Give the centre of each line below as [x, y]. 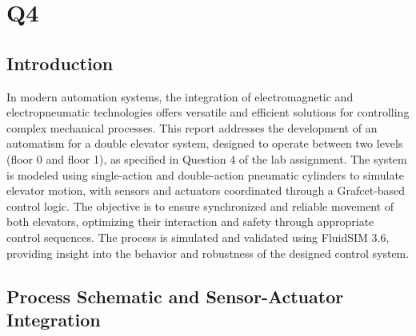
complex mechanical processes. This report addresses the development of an [192, 127]
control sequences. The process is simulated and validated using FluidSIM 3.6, [198, 237]
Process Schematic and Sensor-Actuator [175, 296]
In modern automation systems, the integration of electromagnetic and [180, 96]
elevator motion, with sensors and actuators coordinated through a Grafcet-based [206, 190]
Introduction [60, 63]
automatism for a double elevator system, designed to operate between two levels [205, 143]
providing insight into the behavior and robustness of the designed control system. [208, 253]
